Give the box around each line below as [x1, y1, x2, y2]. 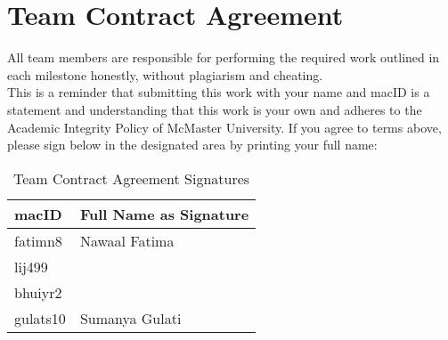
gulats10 [14, 307, 66, 328]
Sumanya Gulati [79, 307, 182, 328]
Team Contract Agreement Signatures [13, 167, 250, 189]
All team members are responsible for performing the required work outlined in [7, 48, 440, 67]
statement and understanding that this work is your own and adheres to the [7, 100, 422, 118]
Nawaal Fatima [79, 230, 175, 251]
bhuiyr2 [14, 281, 62, 303]
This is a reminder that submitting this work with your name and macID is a [7, 83, 430, 101]
